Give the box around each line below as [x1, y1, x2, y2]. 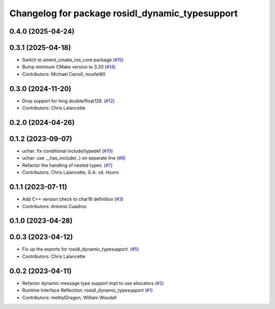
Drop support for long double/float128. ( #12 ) [22, 97, 115, 104]
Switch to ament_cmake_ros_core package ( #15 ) [22, 57, 124, 63]
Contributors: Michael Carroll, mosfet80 [22, 71, 106, 77]
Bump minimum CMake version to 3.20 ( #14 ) [22, 64, 116, 70]
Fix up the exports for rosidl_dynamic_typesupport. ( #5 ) [22, 246, 140, 252]
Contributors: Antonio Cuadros [22, 203, 87, 209]
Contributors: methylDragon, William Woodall [22, 294, 117, 300]
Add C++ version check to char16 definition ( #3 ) [22, 196, 124, 202]
